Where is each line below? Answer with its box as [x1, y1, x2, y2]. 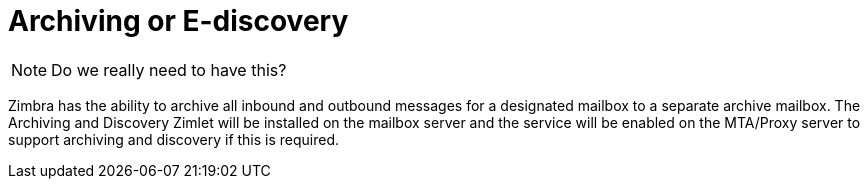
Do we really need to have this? [51, 59, 287, 80]
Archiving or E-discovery [8, 4, 349, 38]
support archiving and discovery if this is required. [8, 130, 340, 148]
